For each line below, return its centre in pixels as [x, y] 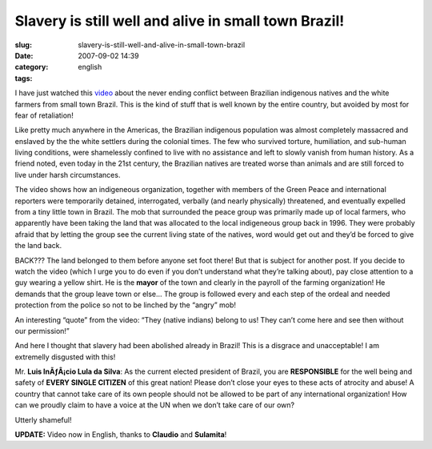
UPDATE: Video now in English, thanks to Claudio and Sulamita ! [121, 435]
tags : [24, 78]
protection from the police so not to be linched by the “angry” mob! [125, 305]
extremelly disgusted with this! [65, 357]
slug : [23, 45]
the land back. [38, 246]
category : [32, 67]
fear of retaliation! [44, 115]
